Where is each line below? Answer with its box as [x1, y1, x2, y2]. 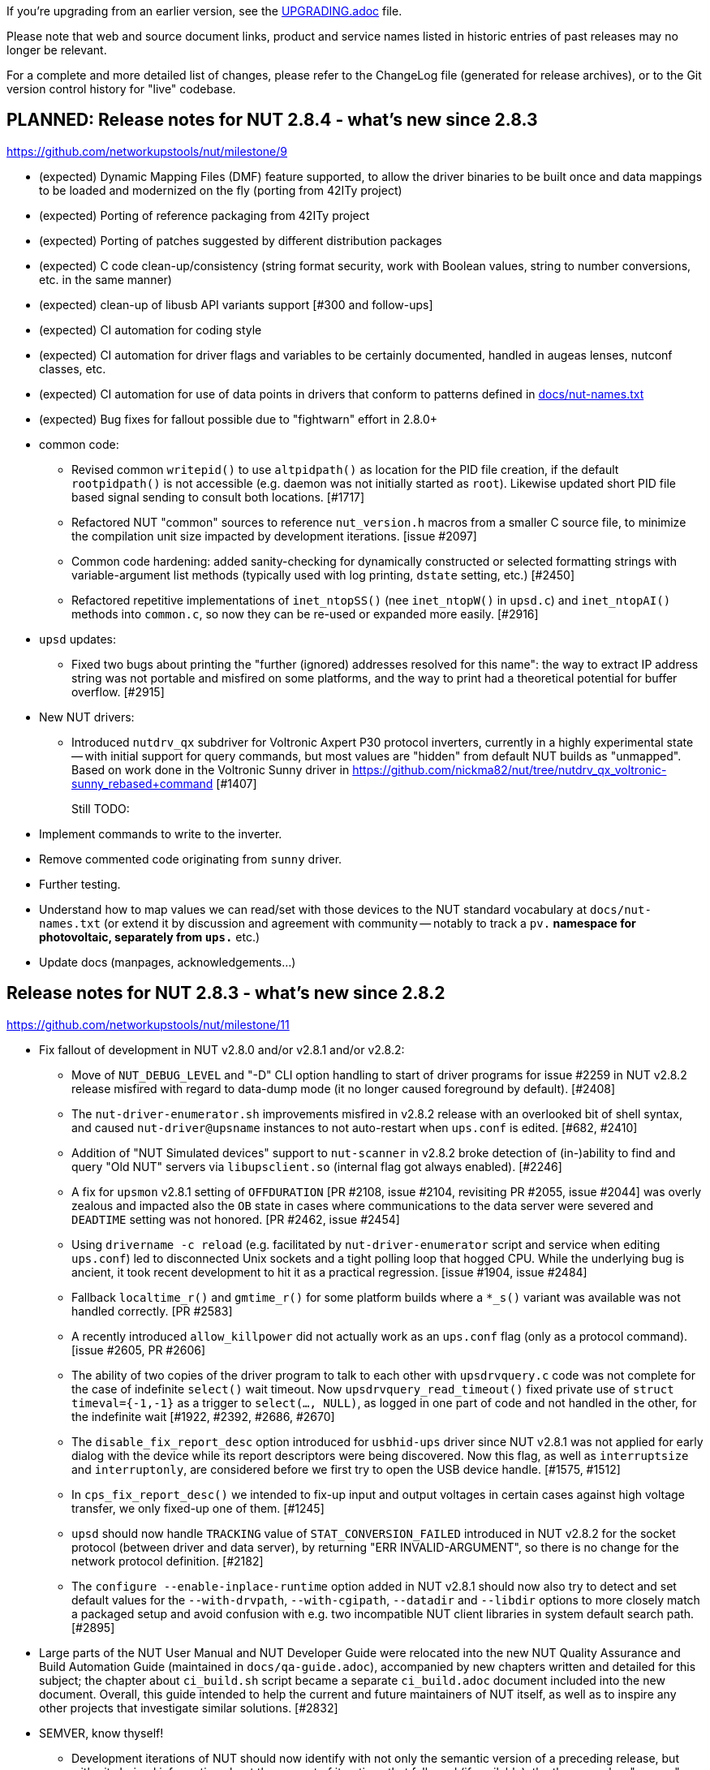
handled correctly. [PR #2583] [71, 1303, 233, 1318]
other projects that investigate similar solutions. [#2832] [39, 1700, 338, 1715]
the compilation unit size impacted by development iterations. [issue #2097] [71, 528, 477, 543]
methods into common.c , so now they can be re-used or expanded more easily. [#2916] [71, 606, 539, 621]
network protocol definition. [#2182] [71, 1553, 264, 1568]
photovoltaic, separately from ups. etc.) [39, 929, 260, 944]
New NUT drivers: [39, 709, 135, 724]
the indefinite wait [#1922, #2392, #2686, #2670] [71, 1409, 335, 1423]
